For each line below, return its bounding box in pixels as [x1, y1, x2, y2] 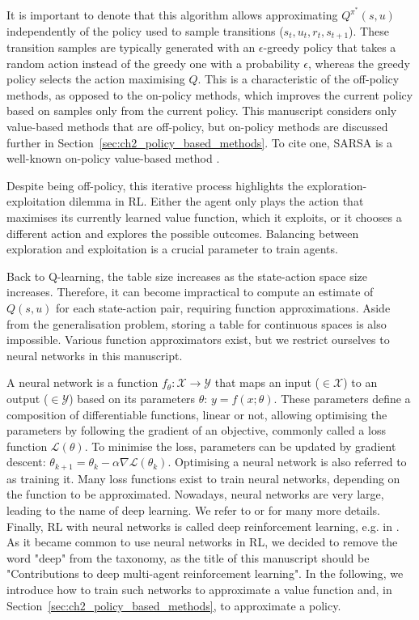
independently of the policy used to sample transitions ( [6, 22, 284, 39]
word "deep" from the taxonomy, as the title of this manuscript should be [6, 549, 370, 566]
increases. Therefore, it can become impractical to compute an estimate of [6, 283, 374, 300]
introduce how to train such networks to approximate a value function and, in [6, 580, 392, 597]
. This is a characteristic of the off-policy [197, 70, 400, 87]
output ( [6, 389, 49, 406]
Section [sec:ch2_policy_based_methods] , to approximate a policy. [6, 597, 341, 614]
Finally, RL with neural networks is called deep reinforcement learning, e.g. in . [6, 517, 400, 534]
